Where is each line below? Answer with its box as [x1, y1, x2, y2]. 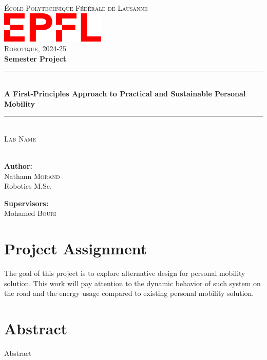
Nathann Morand [4, 170, 60, 181]
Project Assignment [4, 238, 147, 259]
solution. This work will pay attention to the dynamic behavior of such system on [4, 277, 261, 288]
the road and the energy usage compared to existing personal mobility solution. [4, 288, 254, 298]
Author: [4, 160, 33, 171]
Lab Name [4, 133, 36, 144]
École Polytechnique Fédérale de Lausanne [4, 3, 148, 13]
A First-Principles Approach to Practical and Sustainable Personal [4, 88, 246, 98]
